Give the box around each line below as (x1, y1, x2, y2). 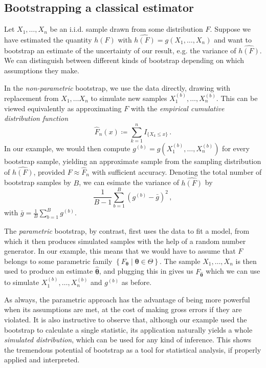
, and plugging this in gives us (99, 265, 193, 276)
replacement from (4, 93, 59, 104)
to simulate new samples (91, 93, 167, 104)
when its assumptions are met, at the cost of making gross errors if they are (4, 304, 242, 315)
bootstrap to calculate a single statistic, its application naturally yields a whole (4, 324, 253, 335)
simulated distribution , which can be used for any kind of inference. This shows (4, 334, 252, 345)
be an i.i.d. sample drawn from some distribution (50, 24, 203, 34)
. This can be (216, 93, 258, 104)
